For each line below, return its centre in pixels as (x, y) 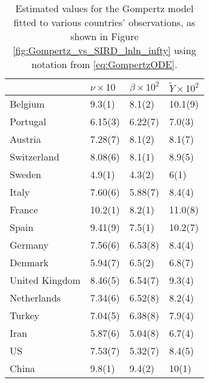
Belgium (27, 104)
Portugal (28, 121)
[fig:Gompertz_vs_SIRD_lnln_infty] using (104, 50)
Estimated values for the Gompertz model (104, 8)
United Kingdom (45, 280)
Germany (29, 245)
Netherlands (35, 298)
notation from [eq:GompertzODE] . (104, 64)
